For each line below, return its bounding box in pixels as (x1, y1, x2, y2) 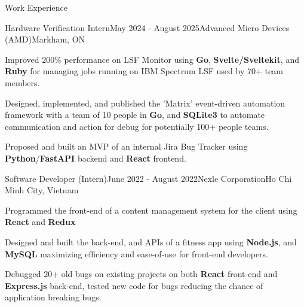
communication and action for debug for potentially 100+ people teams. (5, 120, 269, 132)
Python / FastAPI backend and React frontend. (5, 151, 186, 164)
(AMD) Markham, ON (5, 33, 85, 45)
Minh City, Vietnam (5, 184, 79, 196)
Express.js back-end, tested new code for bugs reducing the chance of (5, 279, 263, 291)
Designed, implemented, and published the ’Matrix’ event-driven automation (5, 96, 285, 109)
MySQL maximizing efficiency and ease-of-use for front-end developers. (5, 247, 269, 260)
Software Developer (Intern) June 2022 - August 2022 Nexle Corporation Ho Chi (5, 172, 292, 184)
